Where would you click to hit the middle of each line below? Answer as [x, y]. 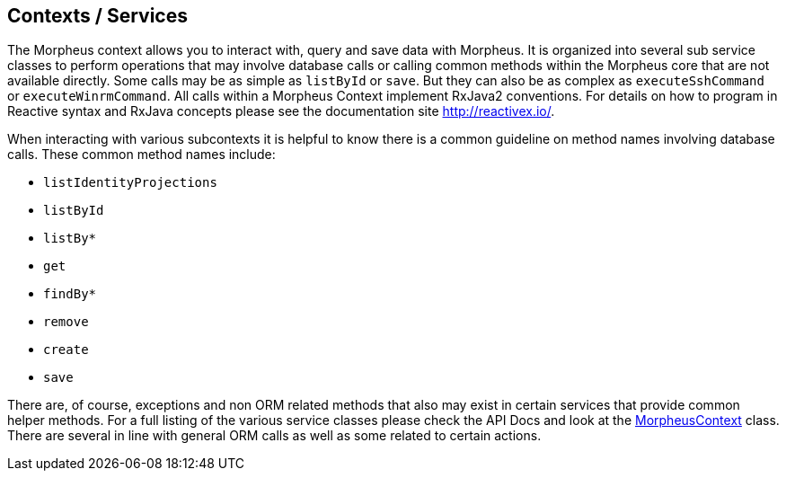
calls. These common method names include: [141, 155]
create [66, 350]
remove [66, 322]
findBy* [70, 294]
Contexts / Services [97, 16]
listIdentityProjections [130, 183]
